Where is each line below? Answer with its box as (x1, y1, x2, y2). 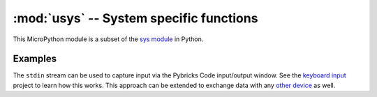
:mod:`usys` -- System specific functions (13, 10, 258, 26)
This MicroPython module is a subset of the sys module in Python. (13, 35, 204, 43)
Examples (13, 53, 57, 65)
